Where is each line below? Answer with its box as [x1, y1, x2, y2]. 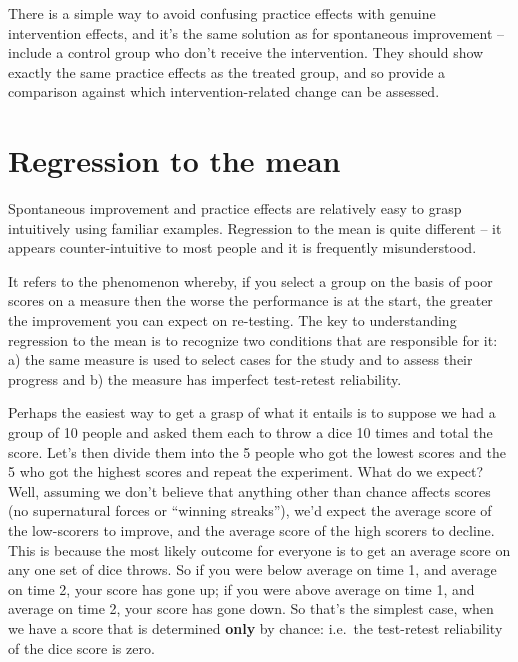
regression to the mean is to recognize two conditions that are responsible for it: [8, 329, 498, 350]
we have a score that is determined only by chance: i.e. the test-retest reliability [8, 617, 503, 638]
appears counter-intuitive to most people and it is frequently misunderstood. [8, 237, 477, 258]
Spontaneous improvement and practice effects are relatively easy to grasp [8, 198, 462, 219]
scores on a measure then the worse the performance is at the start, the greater [8, 290, 493, 311]
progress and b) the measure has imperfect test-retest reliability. [8, 368, 402, 389]
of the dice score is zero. [8, 637, 155, 658]
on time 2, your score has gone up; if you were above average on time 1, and [8, 578, 475, 599]
